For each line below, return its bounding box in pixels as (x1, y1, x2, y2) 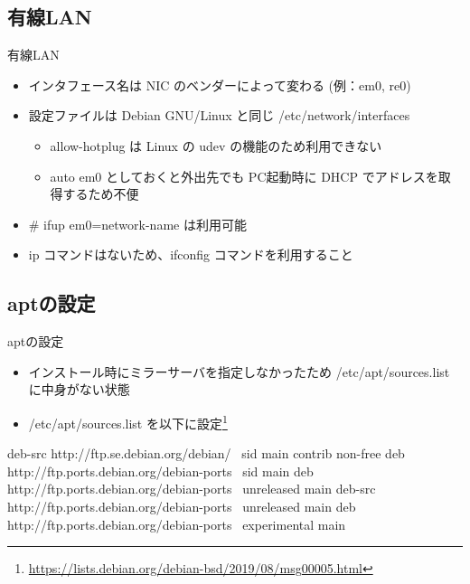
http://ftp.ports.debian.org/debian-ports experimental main (7, 514, 346, 533)
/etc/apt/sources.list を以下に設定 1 (28, 410, 228, 432)
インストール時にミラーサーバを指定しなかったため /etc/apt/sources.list (28, 362, 450, 381)
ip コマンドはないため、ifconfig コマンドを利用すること (28, 245, 353, 264)
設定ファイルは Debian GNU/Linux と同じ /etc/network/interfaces (28, 106, 410, 125)
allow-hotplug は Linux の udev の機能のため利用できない (50, 136, 382, 155)
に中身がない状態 (28, 380, 130, 399)
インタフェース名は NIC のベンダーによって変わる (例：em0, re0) (28, 75, 411, 94)
